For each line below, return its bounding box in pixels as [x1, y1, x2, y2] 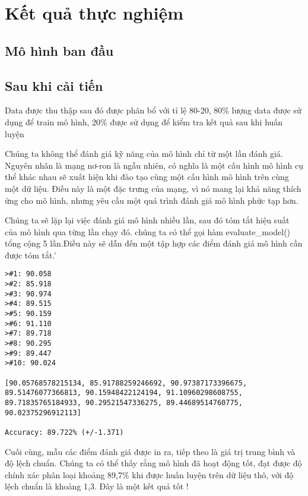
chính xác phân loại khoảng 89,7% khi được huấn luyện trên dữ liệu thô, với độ [5, 468, 294, 481]
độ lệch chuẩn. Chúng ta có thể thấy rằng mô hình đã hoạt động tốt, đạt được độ [5, 457, 302, 469]
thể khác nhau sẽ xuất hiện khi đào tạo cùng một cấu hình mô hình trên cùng [5, 170, 289, 183]
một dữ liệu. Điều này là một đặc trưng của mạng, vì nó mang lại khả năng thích [5, 182, 301, 194]
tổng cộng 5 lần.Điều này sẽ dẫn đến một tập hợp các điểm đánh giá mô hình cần [5, 237, 303, 249]
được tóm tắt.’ [5, 248, 56, 261]
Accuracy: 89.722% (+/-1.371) [5, 428, 124, 437]
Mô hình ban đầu [5, 41, 114, 59]
